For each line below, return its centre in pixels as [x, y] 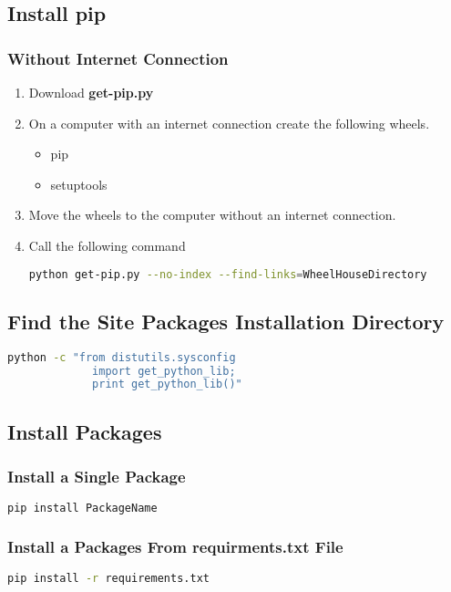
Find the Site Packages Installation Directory [226, 321]
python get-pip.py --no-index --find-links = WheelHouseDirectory [228, 274]
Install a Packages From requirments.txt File [175, 547]
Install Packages [85, 431]
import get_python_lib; [164, 371]
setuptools [79, 184]
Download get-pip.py [91, 92]
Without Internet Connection [118, 58]
